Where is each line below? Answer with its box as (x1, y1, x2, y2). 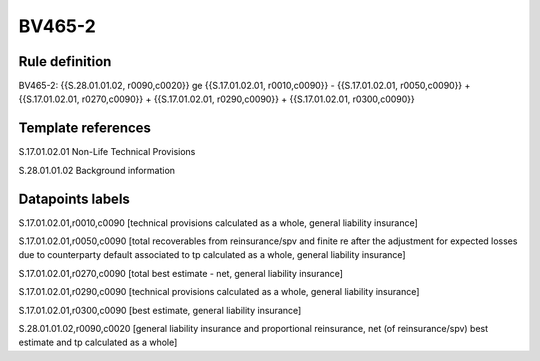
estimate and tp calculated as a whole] (18, 336, 178, 349)
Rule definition (18, 53, 112, 70)
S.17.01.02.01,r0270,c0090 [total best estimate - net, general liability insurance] (18, 267, 344, 279)
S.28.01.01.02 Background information (18, 164, 175, 176)
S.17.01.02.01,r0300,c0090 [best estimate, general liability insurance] (18, 304, 302, 316)
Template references (18, 120, 152, 137)
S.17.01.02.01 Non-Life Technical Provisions (18, 146, 196, 158)
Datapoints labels (18, 190, 130, 207)
